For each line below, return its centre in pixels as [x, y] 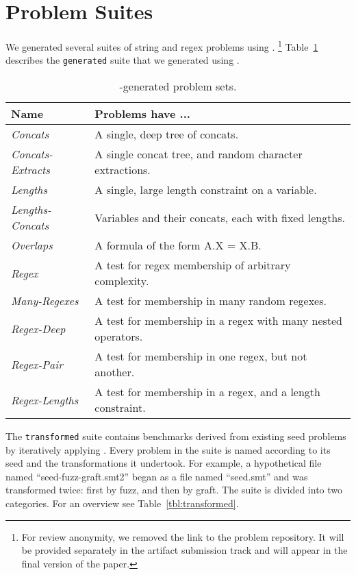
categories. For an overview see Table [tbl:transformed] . [122, 503]
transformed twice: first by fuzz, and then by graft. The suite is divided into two [174, 490]
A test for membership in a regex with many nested [219, 321]
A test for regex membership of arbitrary [193, 265]
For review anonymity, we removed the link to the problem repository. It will [183, 536]
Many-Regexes [45, 301]
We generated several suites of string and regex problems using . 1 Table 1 [162, 46]
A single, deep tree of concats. [167, 134]
